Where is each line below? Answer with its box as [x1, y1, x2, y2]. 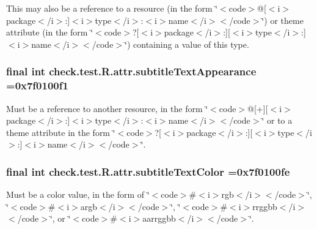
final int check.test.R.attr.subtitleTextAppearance [6, 64, 257, 79]
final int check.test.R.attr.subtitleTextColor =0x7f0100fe [6, 163, 290, 179]
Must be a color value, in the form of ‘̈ [6, 188, 150, 201]
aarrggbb [142, 212, 176, 225]
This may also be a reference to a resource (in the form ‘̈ [6, 2, 218, 14]
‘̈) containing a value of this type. [125, 37, 249, 50]
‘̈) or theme [261, 13, 304, 26]
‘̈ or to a [261, 114, 293, 127]
